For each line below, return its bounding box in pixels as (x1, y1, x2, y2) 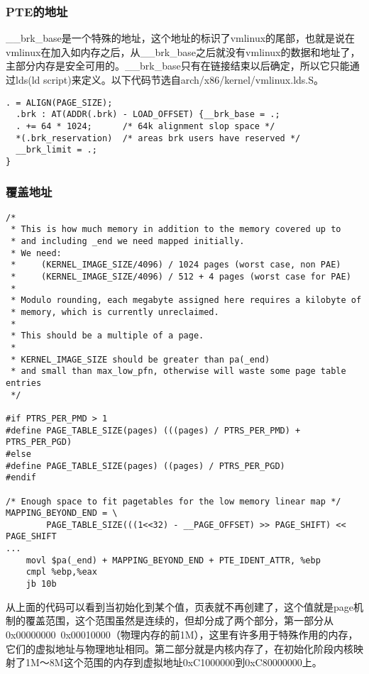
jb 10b (26, 579, 57, 590)
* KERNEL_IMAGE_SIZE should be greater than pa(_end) (11, 354, 270, 365)
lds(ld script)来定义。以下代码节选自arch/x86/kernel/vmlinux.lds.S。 (15, 72, 324, 87)
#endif (6, 473, 36, 483)
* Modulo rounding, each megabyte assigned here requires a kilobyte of (11, 295, 362, 306)
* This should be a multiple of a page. (11, 331, 204, 341)
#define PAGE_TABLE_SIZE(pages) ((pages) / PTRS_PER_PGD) (6, 460, 285, 471)
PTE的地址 (6, 2, 68, 20)
